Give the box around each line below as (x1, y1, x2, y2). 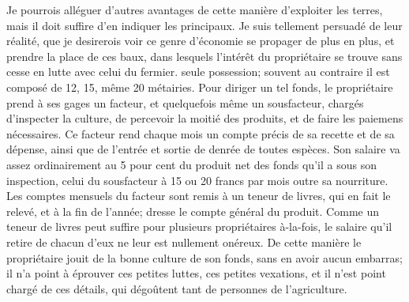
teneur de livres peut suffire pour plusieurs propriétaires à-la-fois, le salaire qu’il (6, 218, 392, 235)
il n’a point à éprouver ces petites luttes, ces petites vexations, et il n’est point (6, 265, 386, 281)
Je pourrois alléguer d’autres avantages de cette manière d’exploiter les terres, (6, 2, 383, 17)
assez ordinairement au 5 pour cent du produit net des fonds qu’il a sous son (6, 156, 377, 172)
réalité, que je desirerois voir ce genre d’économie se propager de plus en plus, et (6, 32, 395, 49)
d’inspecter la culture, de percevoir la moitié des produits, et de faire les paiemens (6, 110, 403, 126)
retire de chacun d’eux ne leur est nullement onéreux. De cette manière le (6, 233, 362, 250)
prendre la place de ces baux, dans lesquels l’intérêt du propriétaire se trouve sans (6, 47, 403, 64)
